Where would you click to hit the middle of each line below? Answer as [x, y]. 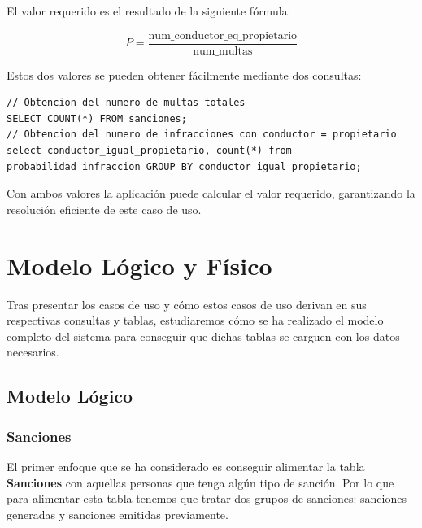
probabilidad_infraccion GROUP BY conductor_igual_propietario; [184, 166]
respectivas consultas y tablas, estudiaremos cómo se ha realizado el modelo [195, 320]
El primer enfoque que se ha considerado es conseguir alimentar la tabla [186, 466]
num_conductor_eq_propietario [223, 35]
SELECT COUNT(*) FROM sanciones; [97, 118]
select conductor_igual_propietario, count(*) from [149, 151]
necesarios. [33, 352]
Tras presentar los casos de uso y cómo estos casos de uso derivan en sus [187, 304]
